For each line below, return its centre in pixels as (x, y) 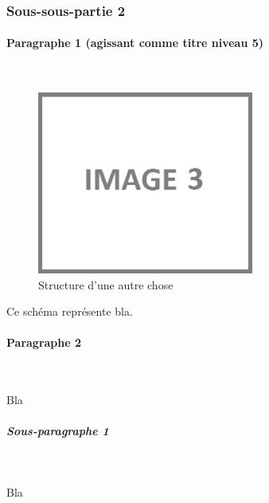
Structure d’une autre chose (106, 284)
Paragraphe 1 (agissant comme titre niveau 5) (135, 43)
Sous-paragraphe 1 (58, 431)
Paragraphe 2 (44, 342)
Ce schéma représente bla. (70, 311)
